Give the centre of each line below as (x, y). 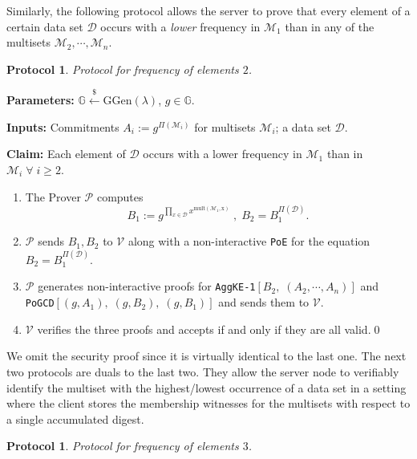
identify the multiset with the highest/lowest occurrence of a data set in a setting (206, 387)
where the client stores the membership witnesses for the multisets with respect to (208, 403)
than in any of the (330, 26)
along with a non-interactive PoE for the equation (249, 241)
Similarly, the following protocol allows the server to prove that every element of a (208, 10)
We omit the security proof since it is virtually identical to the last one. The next (206, 356)
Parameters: (40, 100)
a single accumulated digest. (75, 418)
